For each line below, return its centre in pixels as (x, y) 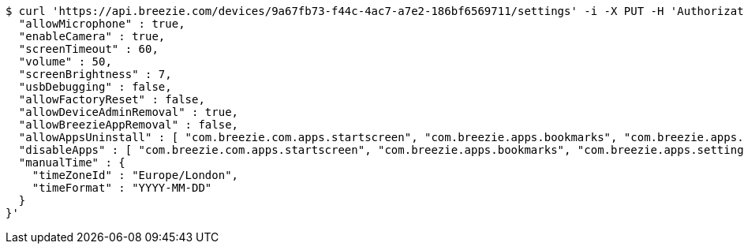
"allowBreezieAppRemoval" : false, (129, 125)
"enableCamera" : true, (92, 36)
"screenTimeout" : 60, (88, 49)
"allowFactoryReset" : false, (112, 99)
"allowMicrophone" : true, (102, 24)
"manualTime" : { (72, 162)
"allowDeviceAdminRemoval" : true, (129, 112)
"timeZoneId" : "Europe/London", (135, 175)
